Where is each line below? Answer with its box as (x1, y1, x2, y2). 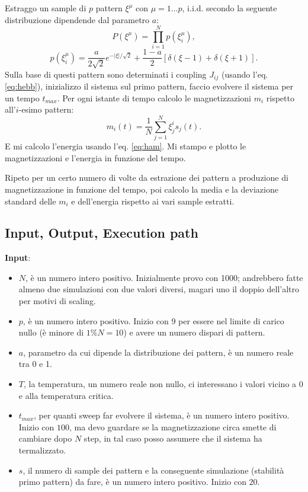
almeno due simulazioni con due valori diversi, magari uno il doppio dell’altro (18, 283, 300, 295)
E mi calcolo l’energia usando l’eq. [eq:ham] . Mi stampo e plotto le (5, 140, 246, 152)
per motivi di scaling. (18, 295, 96, 307)
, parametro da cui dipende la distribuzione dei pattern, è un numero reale (23, 346, 294, 358)
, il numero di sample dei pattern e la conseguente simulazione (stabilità (23, 464, 284, 476)
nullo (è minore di (18, 326, 84, 338)
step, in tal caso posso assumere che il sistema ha (84, 432, 262, 445)
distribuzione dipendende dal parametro (5, 13, 150, 25)
